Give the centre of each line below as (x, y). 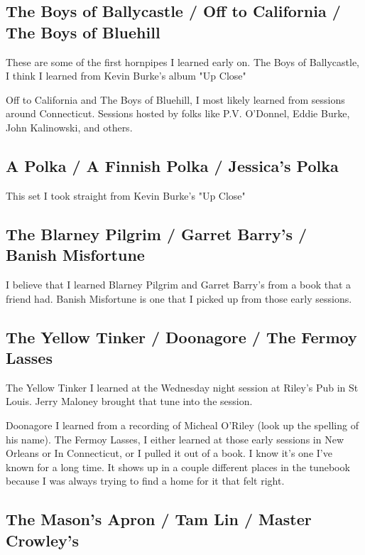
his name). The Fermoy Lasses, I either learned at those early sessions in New (175, 439)
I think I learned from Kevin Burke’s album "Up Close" (126, 76)
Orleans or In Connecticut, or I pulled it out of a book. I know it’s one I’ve (169, 453)
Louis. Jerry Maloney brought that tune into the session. (129, 401)
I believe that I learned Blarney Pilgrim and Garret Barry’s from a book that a (179, 284)
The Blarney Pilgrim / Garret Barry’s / (157, 233)
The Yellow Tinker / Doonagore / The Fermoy (181, 336)
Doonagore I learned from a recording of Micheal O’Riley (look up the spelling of (182, 425)
